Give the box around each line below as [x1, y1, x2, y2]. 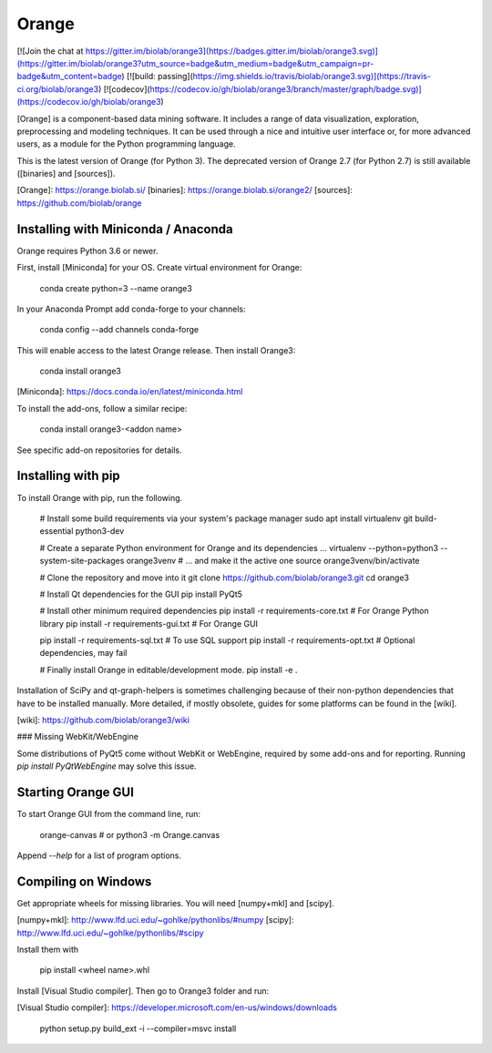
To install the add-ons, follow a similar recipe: [16, 403, 188, 414]
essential [39, 526, 74, 537]
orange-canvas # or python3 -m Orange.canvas [39, 829, 220, 840]
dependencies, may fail [39, 648, 128, 659]
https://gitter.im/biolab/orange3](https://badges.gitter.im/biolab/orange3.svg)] [85, 46, 378, 56]
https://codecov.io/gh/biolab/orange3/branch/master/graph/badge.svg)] [149, 83, 423, 95]
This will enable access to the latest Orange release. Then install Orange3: [16, 344, 296, 355]
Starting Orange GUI [16, 784, 134, 801]
